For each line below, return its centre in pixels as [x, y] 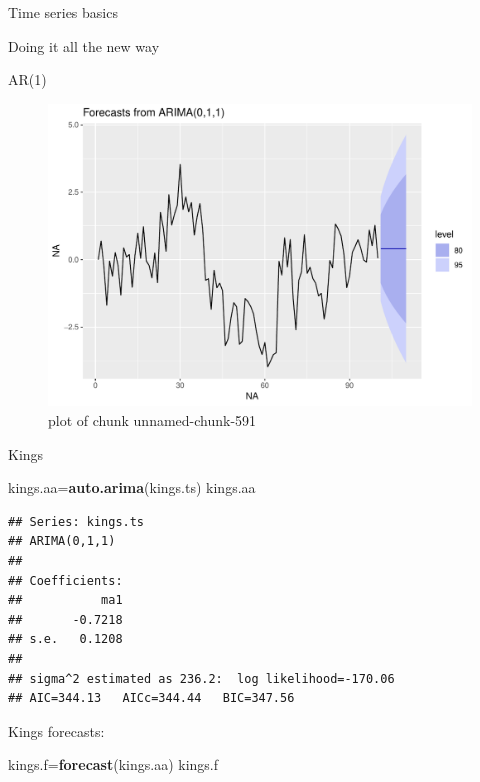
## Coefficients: [65, 580]
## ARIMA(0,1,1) [62, 541]
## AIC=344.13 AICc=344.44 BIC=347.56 [151, 698]
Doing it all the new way [84, 45]
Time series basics [63, 12]
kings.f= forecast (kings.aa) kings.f [113, 764]
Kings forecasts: [56, 730]
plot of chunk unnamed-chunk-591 [152, 420]
